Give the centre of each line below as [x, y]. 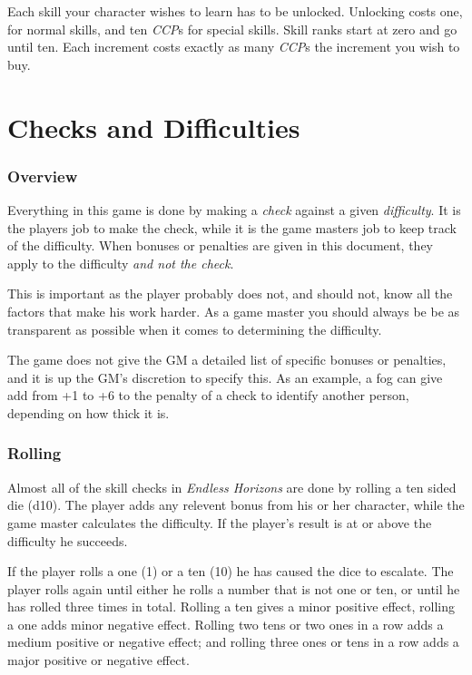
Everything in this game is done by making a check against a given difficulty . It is [234, 209]
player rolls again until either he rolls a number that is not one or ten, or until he [234, 588]
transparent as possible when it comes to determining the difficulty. [195, 329]
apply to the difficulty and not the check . [121, 263]
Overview [43, 176]
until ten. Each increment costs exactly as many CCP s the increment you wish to [234, 47]
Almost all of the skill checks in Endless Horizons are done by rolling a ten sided [232, 487]
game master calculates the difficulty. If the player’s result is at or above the [220, 522]
